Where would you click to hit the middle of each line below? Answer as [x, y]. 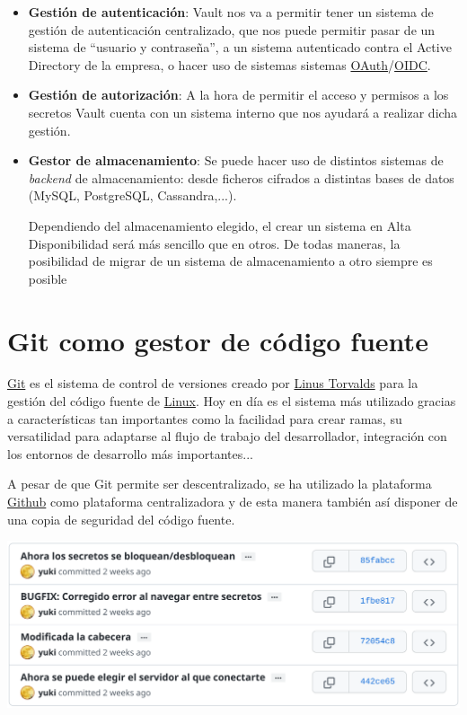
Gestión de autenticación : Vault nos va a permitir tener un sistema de [231, 12]
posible [48, 278]
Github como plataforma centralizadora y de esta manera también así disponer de [233, 501]
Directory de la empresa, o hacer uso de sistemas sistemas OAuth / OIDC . [229, 64]
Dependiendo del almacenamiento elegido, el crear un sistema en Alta [220, 225]
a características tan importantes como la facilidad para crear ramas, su [205, 418]
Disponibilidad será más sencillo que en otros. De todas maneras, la [214, 243]
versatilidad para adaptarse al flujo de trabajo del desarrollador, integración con [227, 436]
